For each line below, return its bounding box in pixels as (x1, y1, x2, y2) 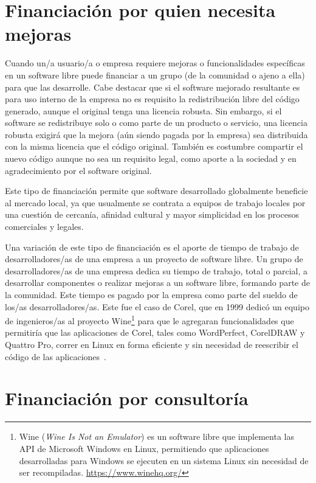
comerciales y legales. (5, 220, 84, 233)
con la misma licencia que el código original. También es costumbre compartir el (5, 140, 303, 153)
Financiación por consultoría (5, 386, 249, 411)
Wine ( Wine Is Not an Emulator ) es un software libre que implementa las (19, 430, 294, 443)
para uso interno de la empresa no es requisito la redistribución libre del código (5, 92, 300, 105)
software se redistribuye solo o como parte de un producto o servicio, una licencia (5, 116, 307, 129)
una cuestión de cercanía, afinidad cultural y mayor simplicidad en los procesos (5, 208, 299, 221)
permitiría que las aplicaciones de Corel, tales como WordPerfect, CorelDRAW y (5, 326, 305, 339)
